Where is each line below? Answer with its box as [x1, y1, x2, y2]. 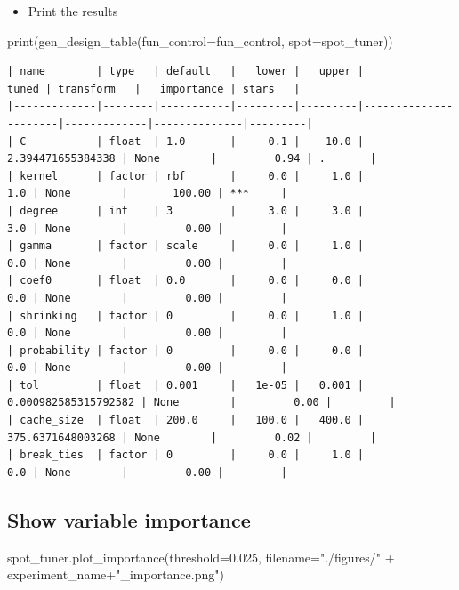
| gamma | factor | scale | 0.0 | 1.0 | [7, 239, 364, 253]
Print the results [28, 2, 118, 20]
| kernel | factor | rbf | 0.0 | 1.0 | [7, 169, 364, 182]
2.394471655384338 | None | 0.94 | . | [7, 152, 377, 166]
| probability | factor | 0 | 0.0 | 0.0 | [7, 343, 364, 357]
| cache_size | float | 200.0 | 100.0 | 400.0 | [7, 414, 364, 427]
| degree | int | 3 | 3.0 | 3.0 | [7, 204, 364, 217]
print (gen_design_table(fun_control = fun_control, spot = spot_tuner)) [7, 31, 393, 50]
